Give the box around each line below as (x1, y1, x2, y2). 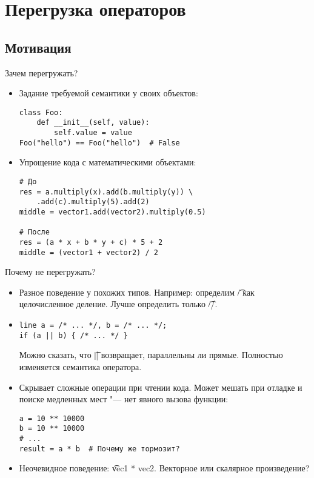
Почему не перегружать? (5, 265, 96, 278)
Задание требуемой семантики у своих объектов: (19, 87, 198, 99)
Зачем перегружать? (5, 66, 78, 79)
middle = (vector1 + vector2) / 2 (19, 248, 158, 257)
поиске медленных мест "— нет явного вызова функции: (19, 393, 229, 405)
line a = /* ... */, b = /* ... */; (19, 321, 167, 330)
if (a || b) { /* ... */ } (19, 331, 128, 340)
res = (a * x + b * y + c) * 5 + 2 (19, 237, 163, 247)
